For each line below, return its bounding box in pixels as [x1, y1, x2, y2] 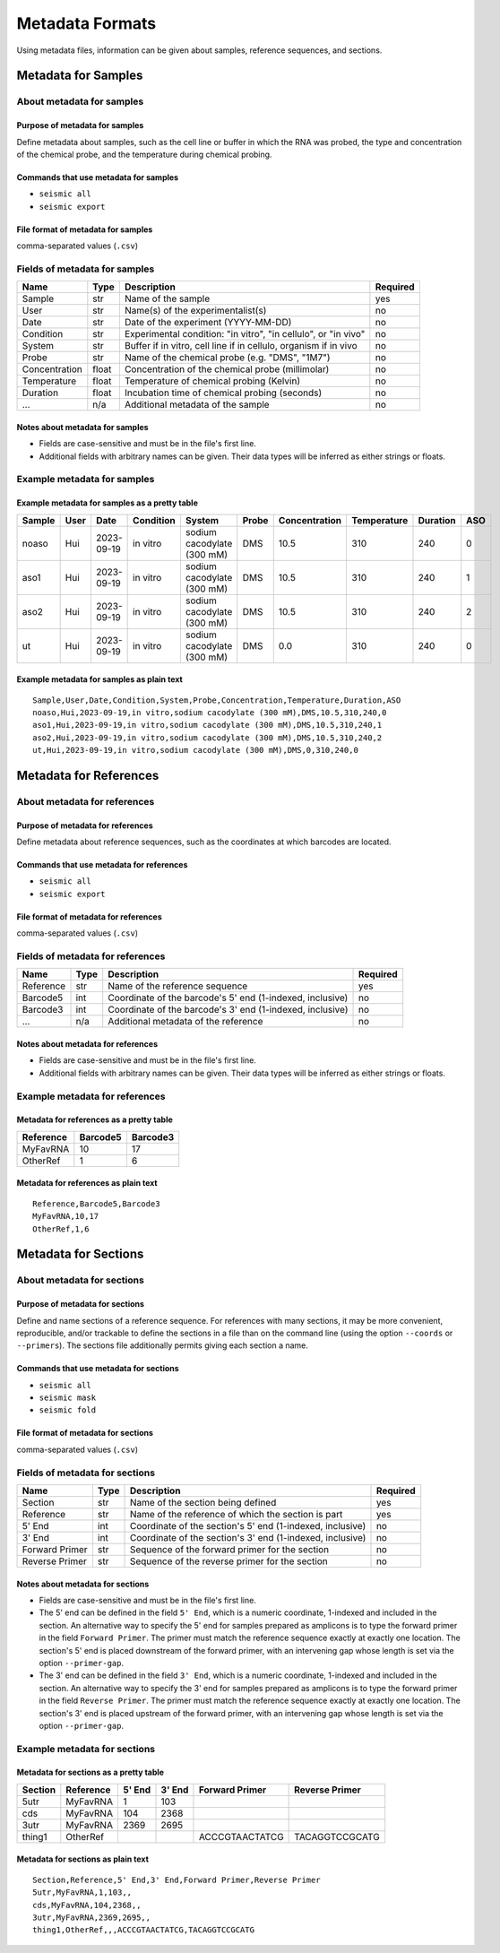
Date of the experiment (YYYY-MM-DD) [124, 316, 292, 329]
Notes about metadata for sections [16, 1578, 150, 1589]
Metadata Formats [16, 13, 157, 33]
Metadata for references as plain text [16, 1178, 158, 1188]
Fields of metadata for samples [16, 263, 155, 275]
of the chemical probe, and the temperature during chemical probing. [16, 149, 272, 160]
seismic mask [39, 1393, 97, 1403]
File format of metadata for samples [16, 224, 153, 235]
